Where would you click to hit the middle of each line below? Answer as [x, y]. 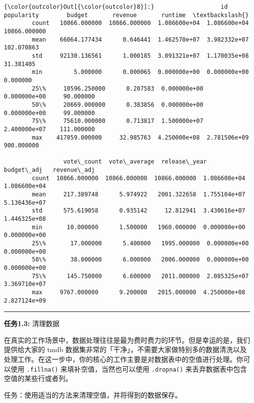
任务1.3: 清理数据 [32, 323]
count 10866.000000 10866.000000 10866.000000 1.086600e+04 [138, 178]
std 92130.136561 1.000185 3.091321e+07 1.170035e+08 [140, 56]
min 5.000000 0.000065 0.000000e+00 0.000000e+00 [140, 72]
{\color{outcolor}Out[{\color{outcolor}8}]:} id [116, 7]
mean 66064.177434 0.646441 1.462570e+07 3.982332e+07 [140, 39]
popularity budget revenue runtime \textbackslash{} [127, 15]
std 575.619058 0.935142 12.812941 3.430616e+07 [138, 211]
